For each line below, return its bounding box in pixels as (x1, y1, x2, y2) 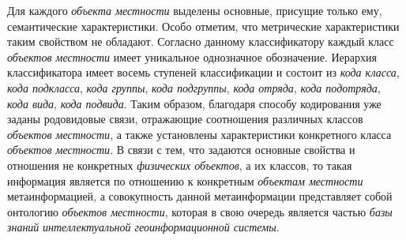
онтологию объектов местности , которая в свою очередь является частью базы (7, 203, 393, 219)
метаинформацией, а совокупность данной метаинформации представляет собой (7, 188, 393, 204)
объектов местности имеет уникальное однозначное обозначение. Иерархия (7, 48, 377, 65)
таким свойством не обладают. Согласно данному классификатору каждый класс (7, 33, 394, 50)
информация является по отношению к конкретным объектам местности (7, 172, 363, 189)
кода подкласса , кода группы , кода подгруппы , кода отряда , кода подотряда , (7, 79, 381, 96)
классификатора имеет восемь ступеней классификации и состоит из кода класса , (7, 64, 400, 81)
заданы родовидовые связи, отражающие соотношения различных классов (7, 111, 363, 127)
